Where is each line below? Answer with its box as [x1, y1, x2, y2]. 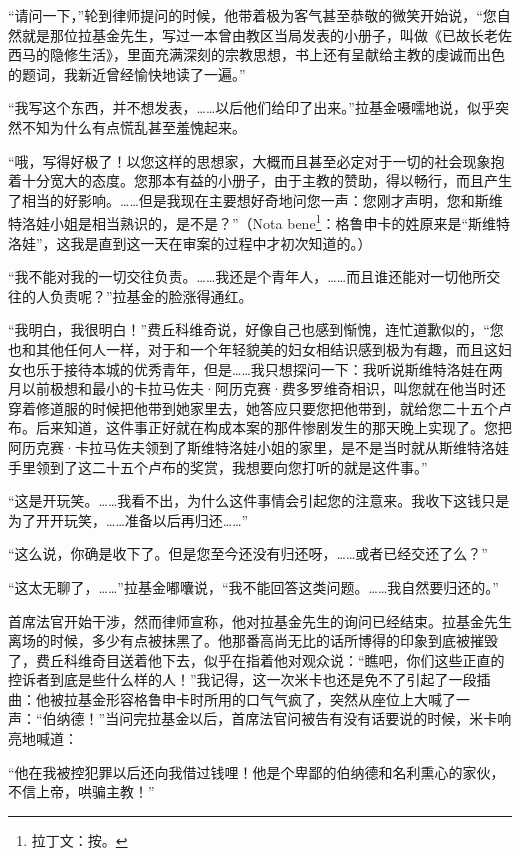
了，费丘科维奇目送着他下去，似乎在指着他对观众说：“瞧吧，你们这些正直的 [8, 649, 505, 670]
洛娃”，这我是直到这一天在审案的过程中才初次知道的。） [8, 232, 372, 253]
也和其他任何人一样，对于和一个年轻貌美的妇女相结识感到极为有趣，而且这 [8, 338, 498, 359]
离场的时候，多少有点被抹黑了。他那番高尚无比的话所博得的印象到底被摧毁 [8, 630, 498, 651]
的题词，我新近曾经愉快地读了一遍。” [8, 63, 246, 84]
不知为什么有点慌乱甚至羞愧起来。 [21, 116, 246, 137]
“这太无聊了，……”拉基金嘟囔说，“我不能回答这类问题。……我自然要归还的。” [8, 576, 499, 597]
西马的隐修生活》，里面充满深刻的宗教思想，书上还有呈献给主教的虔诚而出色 [8, 44, 505, 65]
